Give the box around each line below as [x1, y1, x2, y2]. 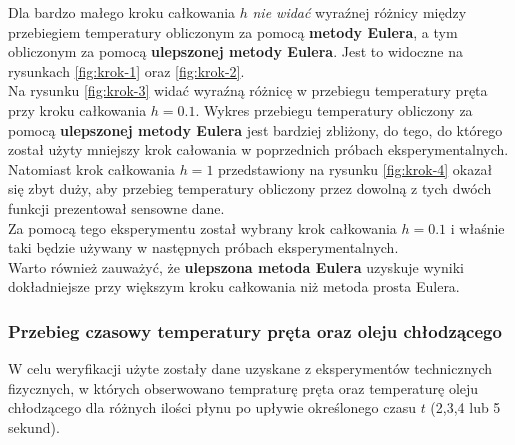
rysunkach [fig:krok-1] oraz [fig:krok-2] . [8, 60, 245, 81]
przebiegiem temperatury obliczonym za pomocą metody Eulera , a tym [8, 21, 458, 42]
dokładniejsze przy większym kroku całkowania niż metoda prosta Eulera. [8, 276, 460, 297]
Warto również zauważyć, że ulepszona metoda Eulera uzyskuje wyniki [8, 256, 464, 277]
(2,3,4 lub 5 [430, 397, 501, 418]
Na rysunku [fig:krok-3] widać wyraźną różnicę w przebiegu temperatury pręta [8, 80, 488, 101]
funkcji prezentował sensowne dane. [8, 197, 225, 218]
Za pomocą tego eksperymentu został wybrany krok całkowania [8, 217, 397, 238]
